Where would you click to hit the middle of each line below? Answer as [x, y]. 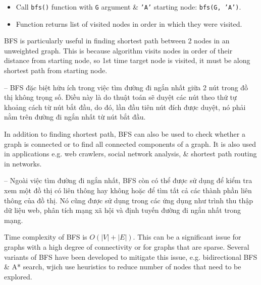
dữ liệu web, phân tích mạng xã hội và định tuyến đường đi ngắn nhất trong [123, 210]
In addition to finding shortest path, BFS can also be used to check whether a [125, 134]
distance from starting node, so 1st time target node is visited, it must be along [127, 60]
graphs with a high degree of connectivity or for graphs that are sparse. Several [127, 246]
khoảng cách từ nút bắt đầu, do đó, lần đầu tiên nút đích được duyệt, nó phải [125, 107]
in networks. [23, 163]
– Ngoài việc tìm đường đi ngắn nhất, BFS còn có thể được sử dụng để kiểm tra [128, 180]
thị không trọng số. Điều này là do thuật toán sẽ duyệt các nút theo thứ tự [120, 97]
